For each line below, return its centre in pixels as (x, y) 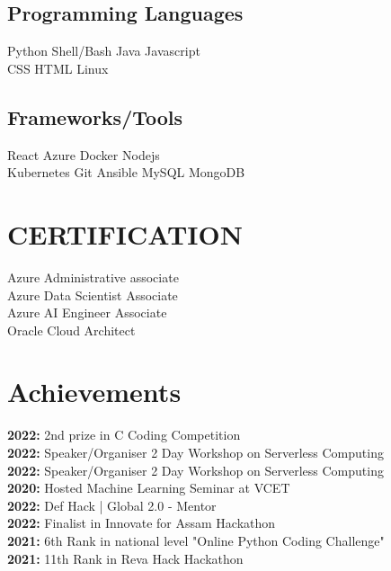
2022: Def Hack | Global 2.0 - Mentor (112, 505)
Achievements (94, 392)
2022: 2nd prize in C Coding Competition (124, 435)
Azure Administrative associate (93, 277)
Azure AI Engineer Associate (87, 312)
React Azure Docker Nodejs (84, 154)
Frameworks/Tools (95, 116)
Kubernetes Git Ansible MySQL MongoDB (126, 172)
